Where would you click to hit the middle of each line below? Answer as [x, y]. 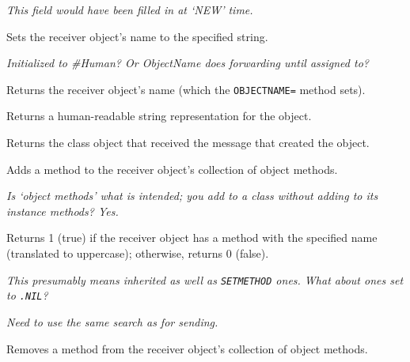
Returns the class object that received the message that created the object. [188, 143]
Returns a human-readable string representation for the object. [159, 116]
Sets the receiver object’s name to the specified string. [137, 36]
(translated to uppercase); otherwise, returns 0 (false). [138, 253]
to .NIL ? [27, 295]
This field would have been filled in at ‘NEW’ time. [130, 9]
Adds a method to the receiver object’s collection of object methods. [172, 169]
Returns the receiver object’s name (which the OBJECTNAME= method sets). [186, 89]
